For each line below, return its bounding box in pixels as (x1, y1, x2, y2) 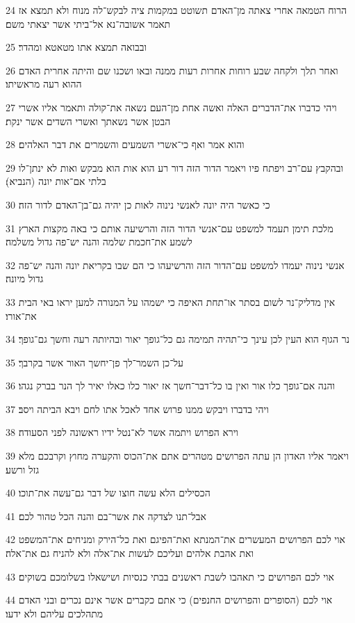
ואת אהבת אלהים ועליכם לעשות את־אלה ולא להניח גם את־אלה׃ (6, 546, 254, 560)
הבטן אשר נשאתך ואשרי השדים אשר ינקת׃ (6, 113, 171, 128)
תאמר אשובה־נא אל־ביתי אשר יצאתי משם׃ (6, 16, 171, 31)
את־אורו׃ (6, 308, 37, 323)
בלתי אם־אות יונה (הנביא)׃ (6, 174, 106, 188)
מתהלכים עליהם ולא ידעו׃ (6, 606, 104, 620)
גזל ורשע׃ (6, 462, 40, 476)
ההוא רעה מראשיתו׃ (6, 76, 82, 91)
